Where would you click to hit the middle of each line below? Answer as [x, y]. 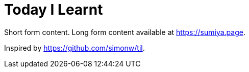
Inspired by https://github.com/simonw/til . [74, 48]
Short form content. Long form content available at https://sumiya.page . [125, 32]
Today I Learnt [54, 10]
